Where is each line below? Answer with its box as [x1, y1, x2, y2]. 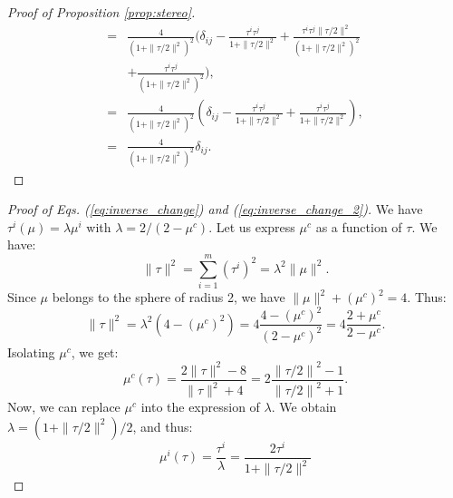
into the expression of [140, 397, 260, 416]
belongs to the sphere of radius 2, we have [52, 288, 285, 307]
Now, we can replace [7, 397, 120, 416]
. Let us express [208, 217, 295, 236]
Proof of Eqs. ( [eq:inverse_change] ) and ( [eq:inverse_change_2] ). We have [7, 200, 423, 219]
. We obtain [271, 397, 337, 416]
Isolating [7, 342, 55, 361]
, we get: [71, 342, 119, 361]
